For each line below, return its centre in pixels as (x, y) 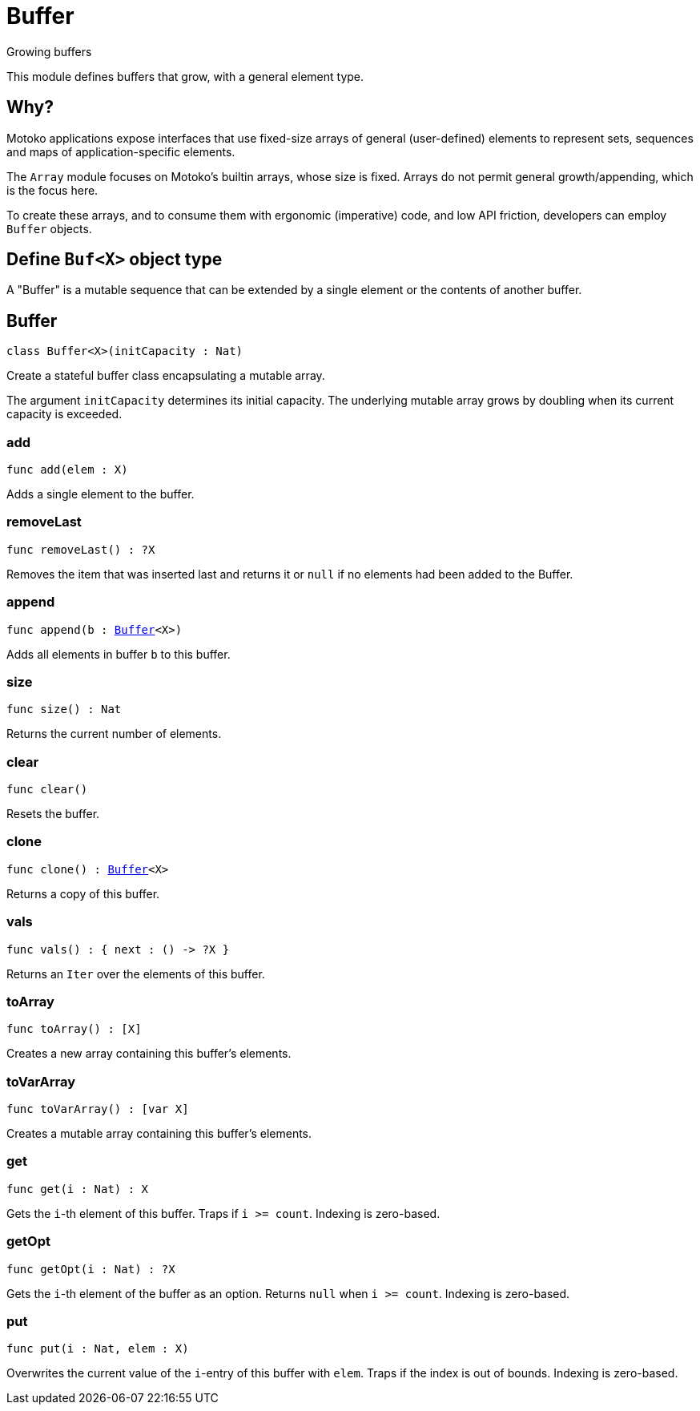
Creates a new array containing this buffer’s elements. (149, 1054)
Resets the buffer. (53, 814)
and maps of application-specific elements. (121, 151)
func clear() (47, 790)
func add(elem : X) (67, 470)
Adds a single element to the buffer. (101, 494)
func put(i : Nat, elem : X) (98, 1349)
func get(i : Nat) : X (78, 1189)
